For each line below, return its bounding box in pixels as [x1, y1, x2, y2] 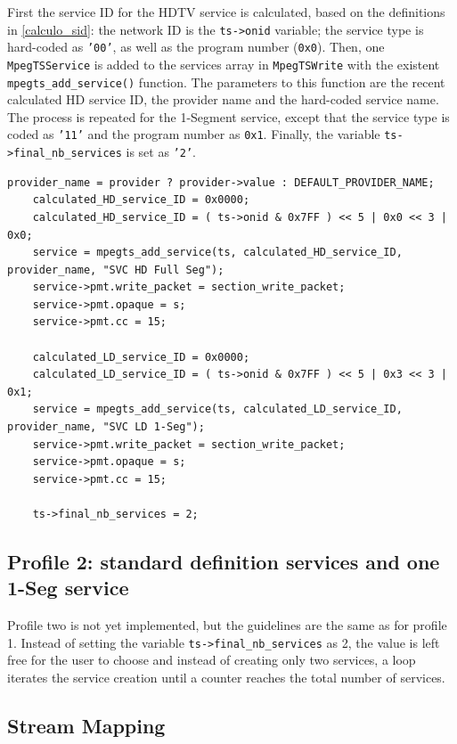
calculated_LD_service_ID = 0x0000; [32, 350, 250, 364]
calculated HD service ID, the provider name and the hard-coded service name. [7, 90, 439, 109]
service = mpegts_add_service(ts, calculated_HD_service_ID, [32, 246, 403, 259]
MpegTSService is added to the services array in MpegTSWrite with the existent [7, 54, 440, 73]
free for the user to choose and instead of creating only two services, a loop [7, 650, 416, 669]
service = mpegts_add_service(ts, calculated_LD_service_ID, [32, 403, 403, 416]
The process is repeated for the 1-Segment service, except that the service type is [7, 107, 450, 126]
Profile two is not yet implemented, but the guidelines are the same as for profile [7, 616, 447, 634]
